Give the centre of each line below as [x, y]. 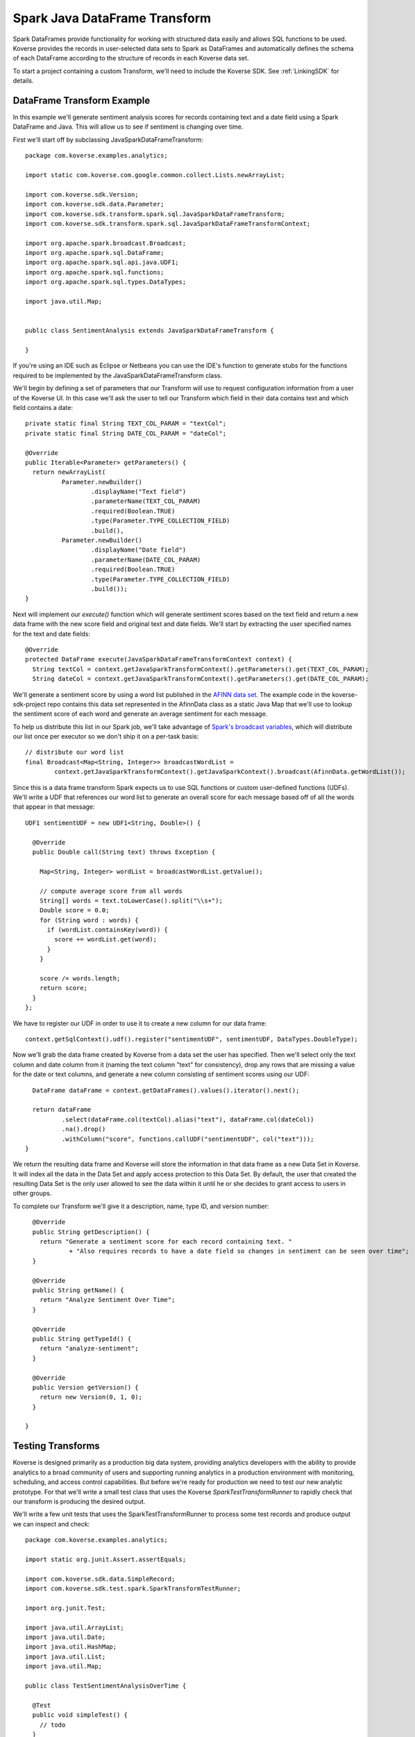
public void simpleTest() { [80, 1715]
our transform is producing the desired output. [79, 1501]
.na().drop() [84, 1129]
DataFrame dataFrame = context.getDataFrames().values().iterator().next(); [166, 1090]
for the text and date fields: [51, 634]
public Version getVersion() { [85, 1387]
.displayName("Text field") [138, 492]
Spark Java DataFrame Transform [112, 18]
